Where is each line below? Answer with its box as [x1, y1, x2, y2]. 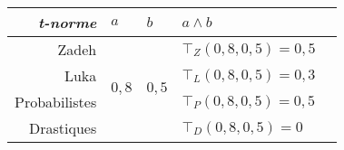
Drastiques [29, 117, 97, 138]
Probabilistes [15, 91, 97, 112]
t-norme [37, 12, 97, 33]
